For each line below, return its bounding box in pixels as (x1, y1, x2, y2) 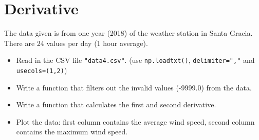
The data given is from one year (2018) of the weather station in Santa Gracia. (4, 28, 253, 38)
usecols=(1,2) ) (16, 64, 67, 75)
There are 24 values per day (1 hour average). (4, 37, 148, 48)
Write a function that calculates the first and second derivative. (16, 99, 216, 110)
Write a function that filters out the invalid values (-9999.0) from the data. (16, 82, 252, 92)
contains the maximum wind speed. (16, 126, 128, 137)
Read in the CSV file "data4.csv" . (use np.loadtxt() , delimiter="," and (16, 55, 255, 65)
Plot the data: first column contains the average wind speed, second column (16, 116, 255, 127)
